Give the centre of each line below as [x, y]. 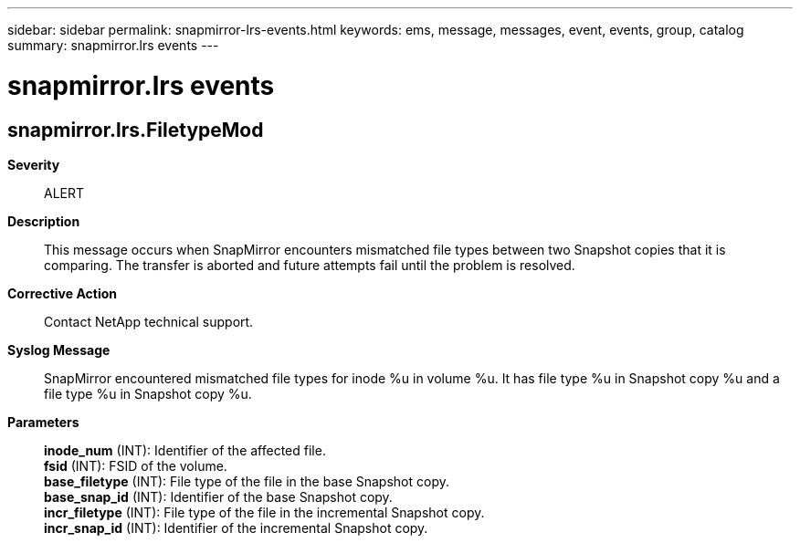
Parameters [43, 422]
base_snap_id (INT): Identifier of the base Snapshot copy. [218, 496]
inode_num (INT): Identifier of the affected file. [185, 450]
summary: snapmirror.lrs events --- [113, 45]
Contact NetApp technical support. [149, 321]
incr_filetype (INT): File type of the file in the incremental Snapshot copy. [264, 512]
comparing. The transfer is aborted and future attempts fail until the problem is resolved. [310, 265]
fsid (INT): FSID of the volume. [136, 465]
